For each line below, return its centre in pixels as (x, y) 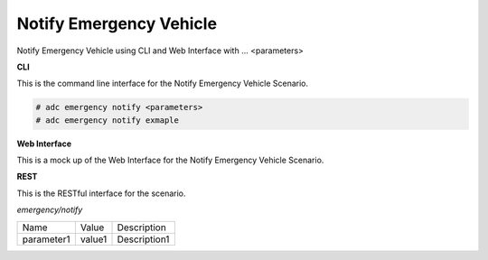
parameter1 (46, 239)
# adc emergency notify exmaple (108, 120)
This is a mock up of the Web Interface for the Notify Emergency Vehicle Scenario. (170, 160)
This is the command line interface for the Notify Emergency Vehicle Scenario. (163, 84)
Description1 (143, 239)
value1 (94, 239)
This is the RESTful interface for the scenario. (101, 193)
